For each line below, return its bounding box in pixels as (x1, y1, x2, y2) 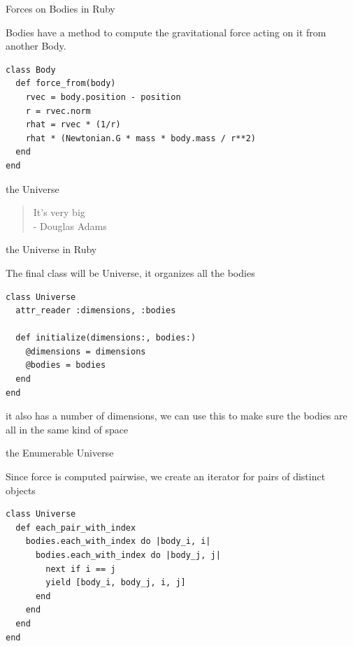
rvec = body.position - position (25, 92, 181, 102)
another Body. (6, 38, 66, 53)
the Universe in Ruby (6, 242, 97, 257)
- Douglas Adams (33, 218, 107, 233)
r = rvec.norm (25, 106, 91, 116)
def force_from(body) (15, 78, 116, 89)
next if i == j (45, 564, 116, 574)
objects (6, 482, 36, 497)
